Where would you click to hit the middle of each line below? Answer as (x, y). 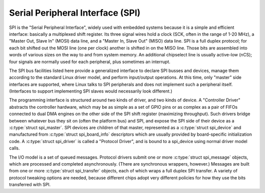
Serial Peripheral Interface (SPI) (75, 13)
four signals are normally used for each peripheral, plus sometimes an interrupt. (90, 62)
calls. (14, 148)
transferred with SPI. (30, 185)
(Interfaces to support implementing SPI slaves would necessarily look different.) (91, 91)
